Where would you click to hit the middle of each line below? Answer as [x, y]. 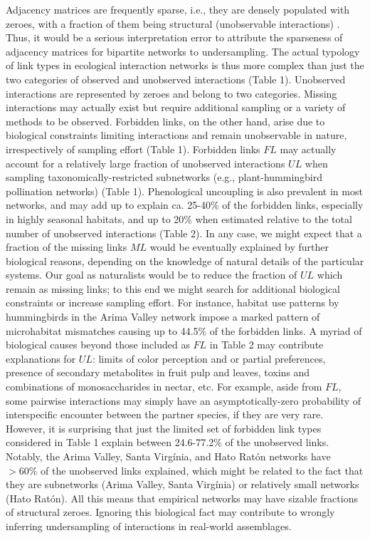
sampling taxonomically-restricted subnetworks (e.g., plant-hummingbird [164, 177]
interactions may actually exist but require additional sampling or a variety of [176, 107]
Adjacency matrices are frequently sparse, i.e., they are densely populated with [178, 9]
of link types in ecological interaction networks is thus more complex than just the [185, 65]
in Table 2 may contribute [266, 345]
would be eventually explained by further [239, 247]
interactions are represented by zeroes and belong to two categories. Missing [171, 93]
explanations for [41, 358]
